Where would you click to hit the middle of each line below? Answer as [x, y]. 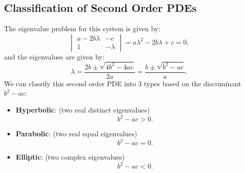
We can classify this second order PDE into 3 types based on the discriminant [123, 83]
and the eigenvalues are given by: [54, 56]
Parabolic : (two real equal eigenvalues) [76, 134]
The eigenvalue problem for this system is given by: [82, 29]
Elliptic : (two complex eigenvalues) [70, 157]
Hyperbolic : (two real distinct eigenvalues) [83, 109]
